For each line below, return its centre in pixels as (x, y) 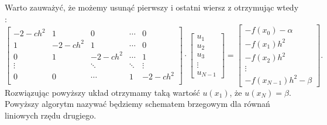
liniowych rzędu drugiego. (51, 115)
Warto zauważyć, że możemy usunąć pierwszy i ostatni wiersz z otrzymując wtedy (152, 7)
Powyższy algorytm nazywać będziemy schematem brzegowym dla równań (137, 104)
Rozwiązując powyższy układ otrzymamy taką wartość (102, 92)
